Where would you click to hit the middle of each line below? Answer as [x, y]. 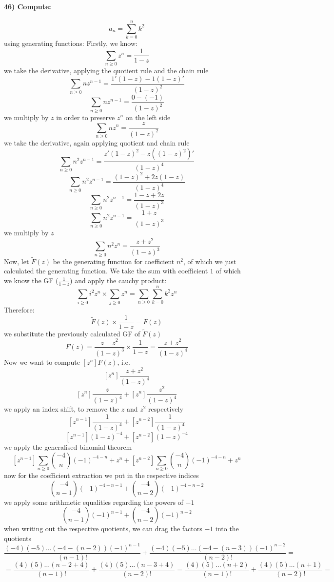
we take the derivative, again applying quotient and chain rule [97, 142]
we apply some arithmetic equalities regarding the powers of [94, 502]
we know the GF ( [31, 281]
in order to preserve [86, 117]
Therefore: [19, 309]
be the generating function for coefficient [114, 261]
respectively [166, 409]
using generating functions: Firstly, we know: [71, 43]
